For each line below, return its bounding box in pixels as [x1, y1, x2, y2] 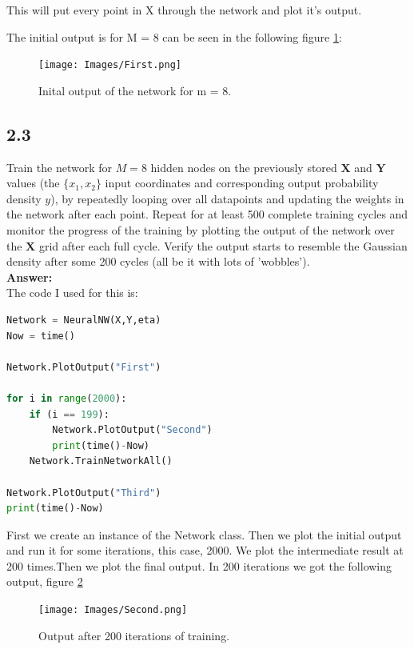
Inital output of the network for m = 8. [38, 82, 232, 98]
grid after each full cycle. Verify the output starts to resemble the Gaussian [38, 237, 408, 254]
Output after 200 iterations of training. [38, 627, 230, 643]
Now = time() [6, 330, 75, 342]
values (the [6, 174, 60, 191]
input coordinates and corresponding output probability [105, 174, 379, 191]
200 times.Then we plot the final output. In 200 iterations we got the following [6, 557, 392, 574]
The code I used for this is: [6, 284, 138, 301]
